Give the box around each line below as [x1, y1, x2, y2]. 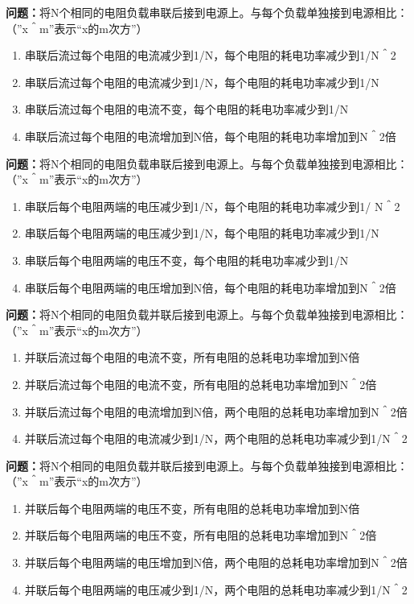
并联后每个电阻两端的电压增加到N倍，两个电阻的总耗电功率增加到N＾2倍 [24, 554, 408, 571]
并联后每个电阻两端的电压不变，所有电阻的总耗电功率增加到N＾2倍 [24, 527, 377, 544]
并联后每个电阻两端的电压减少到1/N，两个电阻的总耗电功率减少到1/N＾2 [24, 581, 408, 598]
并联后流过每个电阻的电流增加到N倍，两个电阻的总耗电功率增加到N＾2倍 [24, 403, 408, 420]
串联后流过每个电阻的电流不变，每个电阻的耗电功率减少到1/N [24, 101, 349, 118]
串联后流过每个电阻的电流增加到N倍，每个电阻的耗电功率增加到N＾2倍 [24, 127, 396, 144]
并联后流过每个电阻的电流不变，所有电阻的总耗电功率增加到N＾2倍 [24, 375, 377, 392]
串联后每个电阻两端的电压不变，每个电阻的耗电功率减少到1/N [24, 251, 349, 268]
